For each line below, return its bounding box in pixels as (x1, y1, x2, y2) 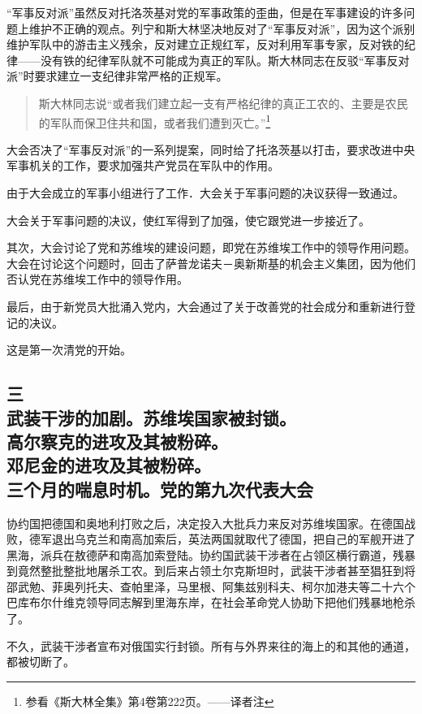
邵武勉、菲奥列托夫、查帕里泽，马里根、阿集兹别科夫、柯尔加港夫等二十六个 (6, 578, 416, 595)
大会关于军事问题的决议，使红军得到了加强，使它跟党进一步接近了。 (6, 211, 370, 228)
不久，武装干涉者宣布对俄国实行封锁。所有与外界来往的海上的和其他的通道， (6, 637, 416, 654)
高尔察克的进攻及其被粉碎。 (6, 428, 228, 453)
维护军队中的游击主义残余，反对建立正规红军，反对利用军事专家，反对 (6, 36, 381, 53)
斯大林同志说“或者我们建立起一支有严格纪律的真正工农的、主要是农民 (38, 94, 408, 111)
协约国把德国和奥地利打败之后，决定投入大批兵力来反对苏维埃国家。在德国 (6, 514, 404, 531)
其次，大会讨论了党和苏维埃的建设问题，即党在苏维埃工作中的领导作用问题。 (6, 239, 416, 256)
